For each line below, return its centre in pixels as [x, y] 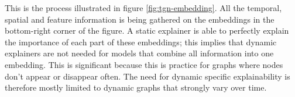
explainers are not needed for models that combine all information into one [139, 53]
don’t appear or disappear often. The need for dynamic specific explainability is [147, 76]
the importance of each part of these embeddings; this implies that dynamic [141, 42]
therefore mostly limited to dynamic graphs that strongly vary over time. [136, 87]
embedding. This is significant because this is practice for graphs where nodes [144, 64]
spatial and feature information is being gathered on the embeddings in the [140, 19]
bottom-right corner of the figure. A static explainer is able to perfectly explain [147, 30]
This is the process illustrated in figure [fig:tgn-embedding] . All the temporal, [143, 8]
